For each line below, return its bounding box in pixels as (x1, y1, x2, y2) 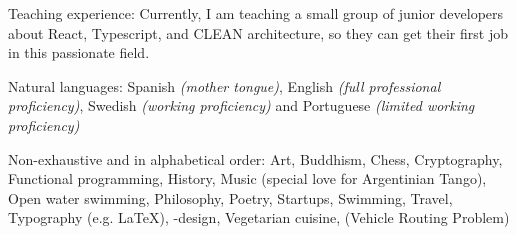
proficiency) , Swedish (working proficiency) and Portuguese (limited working (8, 95, 475, 116)
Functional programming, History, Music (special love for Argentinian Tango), (8, 168, 487, 189)
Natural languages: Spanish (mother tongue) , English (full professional (8, 75, 441, 96)
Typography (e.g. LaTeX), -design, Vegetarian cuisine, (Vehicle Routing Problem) (8, 207, 510, 228)
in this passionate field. (8, 42, 150, 63)
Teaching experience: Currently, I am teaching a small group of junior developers (8, 3, 504, 23)
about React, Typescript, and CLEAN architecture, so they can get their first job (8, 22, 508, 43)
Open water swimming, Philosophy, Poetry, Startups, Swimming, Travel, (8, 187, 453, 208)
